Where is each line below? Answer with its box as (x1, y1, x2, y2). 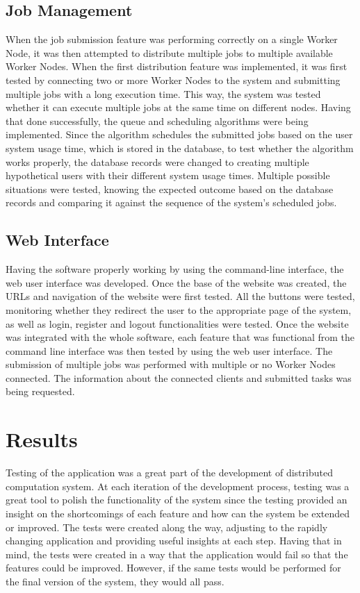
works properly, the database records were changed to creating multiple (6, 154, 309, 169)
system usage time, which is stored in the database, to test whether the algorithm (6, 140, 354, 155)
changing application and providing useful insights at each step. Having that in (6, 533, 342, 548)
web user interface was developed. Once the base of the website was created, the (6, 275, 347, 290)
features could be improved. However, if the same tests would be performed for (6, 560, 341, 575)
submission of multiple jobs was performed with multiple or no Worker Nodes (6, 357, 336, 371)
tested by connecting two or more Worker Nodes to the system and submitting (6, 72, 341, 87)
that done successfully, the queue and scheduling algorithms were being (6, 113, 309, 128)
